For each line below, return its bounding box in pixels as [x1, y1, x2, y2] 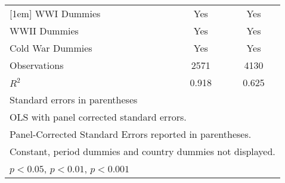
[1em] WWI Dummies [10, 7, 101, 20]
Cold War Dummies [10, 41, 92, 55]
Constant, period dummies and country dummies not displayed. [10, 144, 275, 158]
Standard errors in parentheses [10, 93, 138, 106]
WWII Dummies [10, 24, 79, 37]
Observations [10, 58, 64, 72]
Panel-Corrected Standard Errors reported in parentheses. [10, 127, 252, 141]
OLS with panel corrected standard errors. [10, 110, 187, 124]
